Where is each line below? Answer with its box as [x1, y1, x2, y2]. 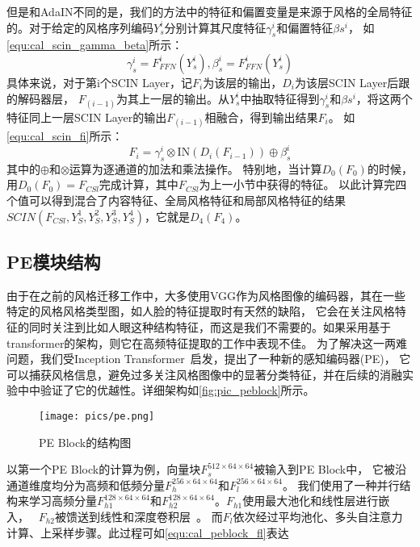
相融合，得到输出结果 [204, 108, 318, 125]
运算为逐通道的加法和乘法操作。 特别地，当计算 [69, 160, 322, 177]
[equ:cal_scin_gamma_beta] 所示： [6, 36, 183, 53]
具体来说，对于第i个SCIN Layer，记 [6, 73, 193, 90]
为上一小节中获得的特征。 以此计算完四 [199, 176, 407, 193]
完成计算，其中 [99, 176, 178, 193]
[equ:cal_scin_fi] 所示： [6, 127, 124, 144]
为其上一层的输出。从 [115, 90, 229, 106]
